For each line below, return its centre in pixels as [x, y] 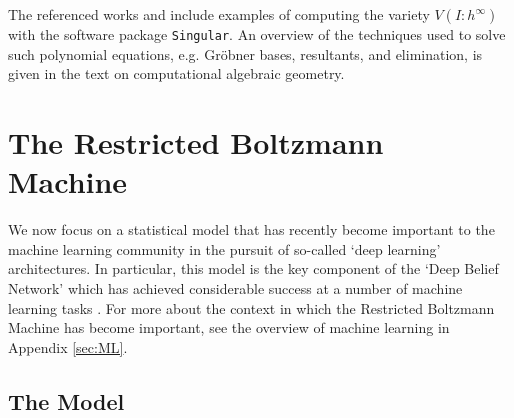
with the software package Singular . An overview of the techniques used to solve [257, 34]
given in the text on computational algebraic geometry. [176, 73]
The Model [66, 400]
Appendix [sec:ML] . [68, 346]
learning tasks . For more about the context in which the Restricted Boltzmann [251, 307]
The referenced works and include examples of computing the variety [219, 14]
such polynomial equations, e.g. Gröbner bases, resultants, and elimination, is [245, 53]
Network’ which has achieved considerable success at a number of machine [235, 287]
